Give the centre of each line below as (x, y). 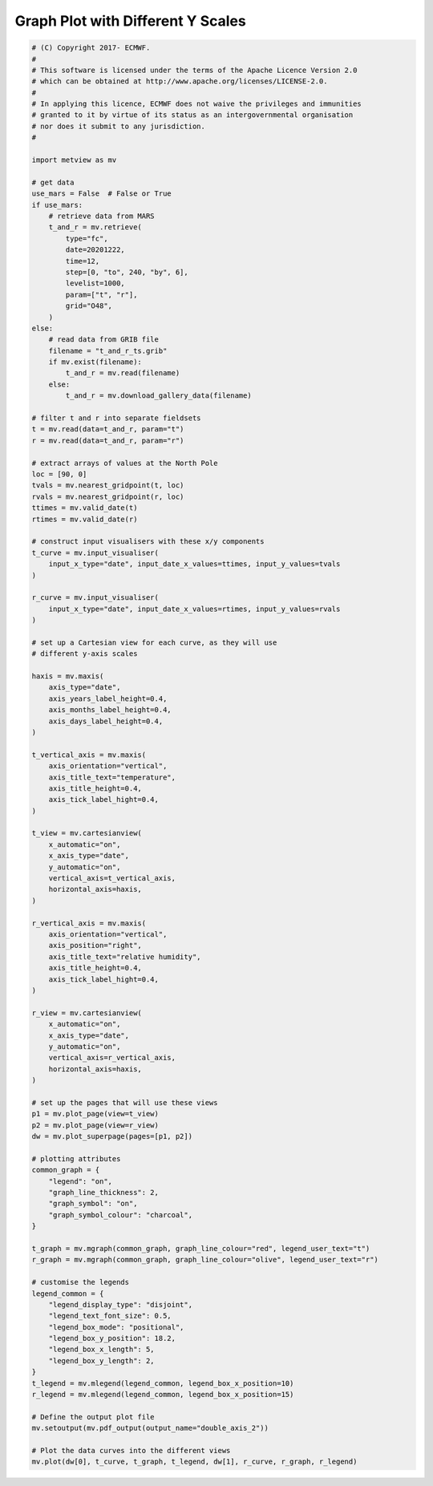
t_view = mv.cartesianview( (87, 833)
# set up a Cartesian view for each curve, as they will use (154, 642)
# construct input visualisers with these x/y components (148, 542)
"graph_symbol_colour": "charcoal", (120, 1215)
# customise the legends (81, 1282)
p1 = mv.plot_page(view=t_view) (95, 1114)
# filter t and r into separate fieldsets (116, 418)
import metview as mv (74, 160)
